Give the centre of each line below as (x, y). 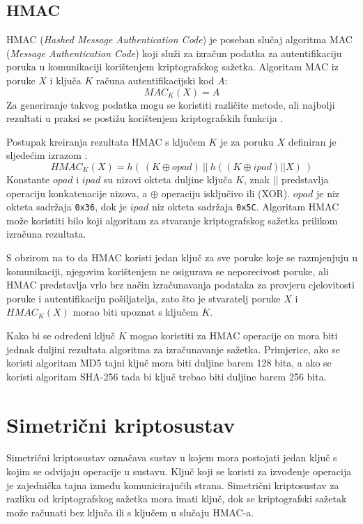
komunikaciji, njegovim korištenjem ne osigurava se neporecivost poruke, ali (168, 271)
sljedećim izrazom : (47, 155)
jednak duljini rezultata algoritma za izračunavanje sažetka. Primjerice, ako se (173, 349)
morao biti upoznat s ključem (136, 312)
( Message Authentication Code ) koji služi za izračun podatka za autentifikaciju (174, 53)
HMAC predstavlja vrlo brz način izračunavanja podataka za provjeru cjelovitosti (180, 285)
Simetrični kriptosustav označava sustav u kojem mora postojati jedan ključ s (172, 457)
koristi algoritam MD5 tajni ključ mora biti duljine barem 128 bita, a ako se (169, 363)
